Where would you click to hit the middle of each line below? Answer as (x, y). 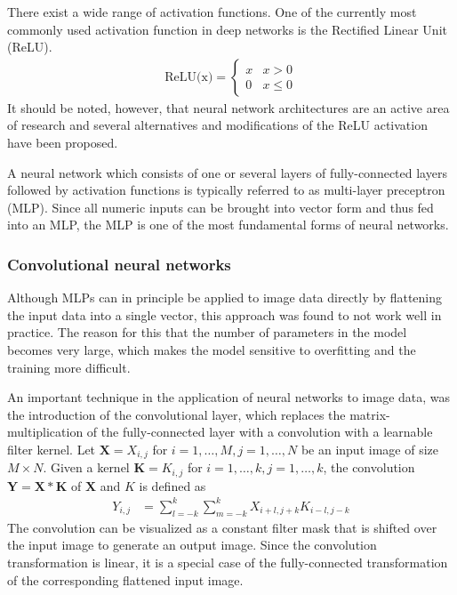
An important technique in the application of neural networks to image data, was (229, 397)
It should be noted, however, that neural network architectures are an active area (228, 107)
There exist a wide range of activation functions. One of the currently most (212, 12)
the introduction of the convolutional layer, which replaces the (176, 414)
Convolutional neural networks (119, 264)
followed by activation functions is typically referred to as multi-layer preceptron (226, 190)
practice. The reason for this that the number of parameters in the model (207, 332)
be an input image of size (369, 449)
